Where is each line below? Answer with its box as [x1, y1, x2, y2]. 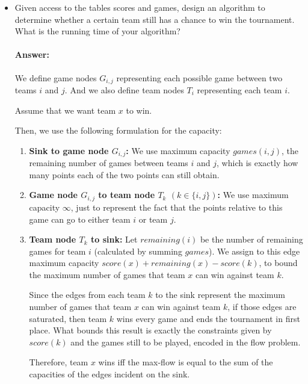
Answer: [14, 48, 49, 61]
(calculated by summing [94, 244, 182, 257]
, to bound [259, 256, 298, 269]
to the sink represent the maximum [155, 288, 285, 301]
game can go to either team [29, 212, 131, 225]
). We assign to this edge [209, 244, 300, 257]
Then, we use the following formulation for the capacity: [14, 124, 222, 137]
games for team [29, 244, 86, 257]
